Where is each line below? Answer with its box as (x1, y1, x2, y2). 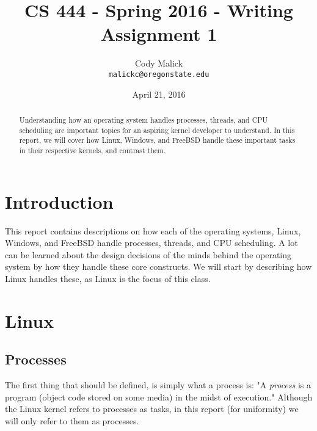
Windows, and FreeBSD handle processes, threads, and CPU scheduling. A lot (5, 236, 298, 249)
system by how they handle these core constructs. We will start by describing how (5, 260, 312, 273)
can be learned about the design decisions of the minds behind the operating (5, 248, 292, 261)
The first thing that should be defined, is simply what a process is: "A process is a (5, 378, 311, 391)
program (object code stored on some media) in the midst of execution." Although (5, 390, 313, 403)
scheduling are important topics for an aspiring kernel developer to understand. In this (19, 125, 295, 135)
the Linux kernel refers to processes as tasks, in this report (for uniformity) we (5, 402, 299, 415)
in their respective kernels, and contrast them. (19, 145, 166, 155)
